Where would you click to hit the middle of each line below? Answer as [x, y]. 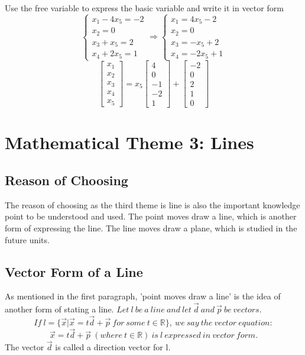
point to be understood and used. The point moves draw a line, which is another [151, 216]
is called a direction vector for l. [113, 347]
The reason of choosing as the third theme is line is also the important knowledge [152, 204]
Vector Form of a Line [74, 271]
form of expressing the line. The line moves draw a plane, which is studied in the [151, 227]
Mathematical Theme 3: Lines [129, 142]
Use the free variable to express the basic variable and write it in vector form [144, 8]
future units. [27, 239]
